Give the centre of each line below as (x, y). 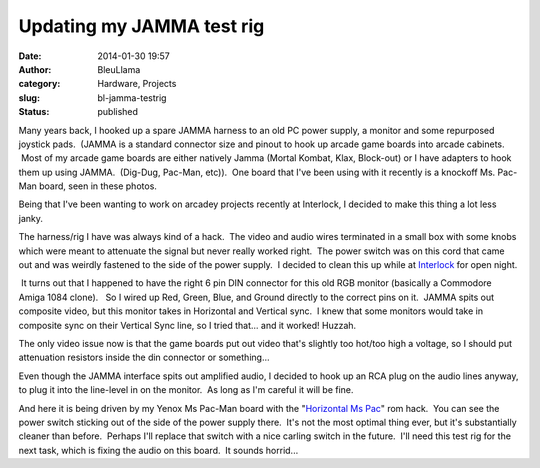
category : (39, 84)
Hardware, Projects (137, 84)
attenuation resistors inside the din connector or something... (144, 357)
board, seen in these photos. (97, 186)
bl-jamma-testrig (132, 97)
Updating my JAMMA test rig (141, 26)
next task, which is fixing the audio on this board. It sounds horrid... (158, 450)
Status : (34, 112)
